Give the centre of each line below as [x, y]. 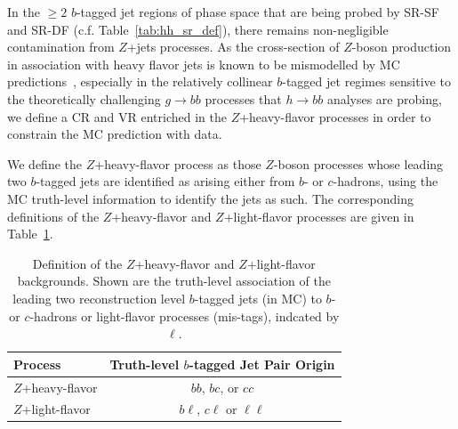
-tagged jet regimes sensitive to [366, 81]
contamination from [61, 47]
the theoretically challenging [84, 98]
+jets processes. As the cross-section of [233, 47]
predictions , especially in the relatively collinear [140, 81]
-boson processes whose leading [358, 163]
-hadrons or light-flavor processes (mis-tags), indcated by [185, 316]
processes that [243, 98]
